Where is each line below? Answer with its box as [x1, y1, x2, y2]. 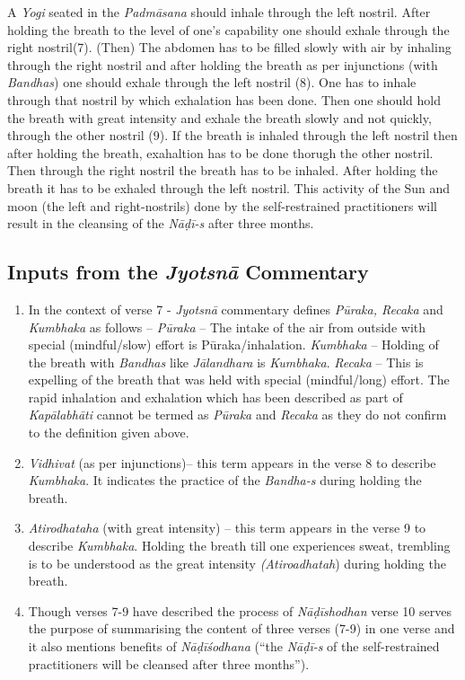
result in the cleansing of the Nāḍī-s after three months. [7, 214, 314, 233]
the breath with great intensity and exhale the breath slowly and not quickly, [7, 108, 432, 127]
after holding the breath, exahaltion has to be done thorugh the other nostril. [7, 143, 434, 162]
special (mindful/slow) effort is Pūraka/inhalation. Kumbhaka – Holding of [28, 335, 439, 354]
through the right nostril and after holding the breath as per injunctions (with [7, 55, 438, 74]
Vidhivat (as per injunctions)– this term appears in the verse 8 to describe [28, 453, 436, 472]
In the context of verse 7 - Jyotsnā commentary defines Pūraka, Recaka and [28, 299, 443, 318]
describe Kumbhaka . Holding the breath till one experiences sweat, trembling [28, 536, 451, 555]
